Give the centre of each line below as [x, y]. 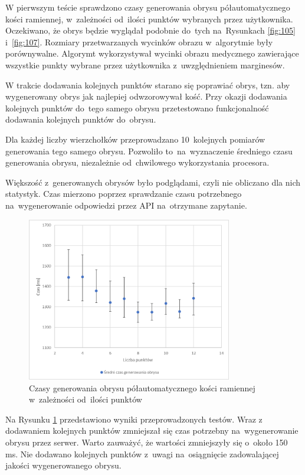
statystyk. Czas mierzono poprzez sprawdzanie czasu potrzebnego [124, 194]
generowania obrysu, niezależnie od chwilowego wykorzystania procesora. [137, 162]
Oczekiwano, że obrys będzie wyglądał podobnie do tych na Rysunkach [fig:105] [151, 30]
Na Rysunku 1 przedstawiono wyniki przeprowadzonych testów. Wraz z [134, 419]
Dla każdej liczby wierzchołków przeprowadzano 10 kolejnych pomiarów [135, 139]
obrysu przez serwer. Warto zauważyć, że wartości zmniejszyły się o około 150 [147, 442]
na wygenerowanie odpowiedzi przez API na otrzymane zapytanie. [126, 205]
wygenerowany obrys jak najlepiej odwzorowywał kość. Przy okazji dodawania [146, 96]
